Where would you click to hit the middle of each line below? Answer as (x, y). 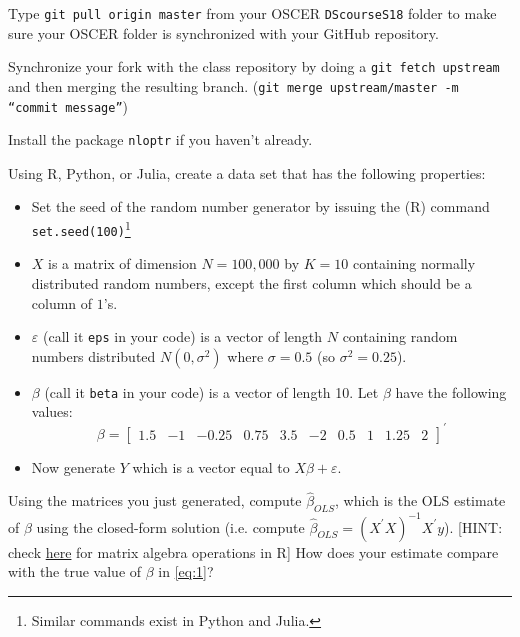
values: (52, 411)
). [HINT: (473, 526)
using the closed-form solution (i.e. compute (170, 526)
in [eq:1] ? (186, 571)
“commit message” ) (68, 105)
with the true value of (75, 571)
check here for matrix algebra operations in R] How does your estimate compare (253, 551)
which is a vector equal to (211, 466)
